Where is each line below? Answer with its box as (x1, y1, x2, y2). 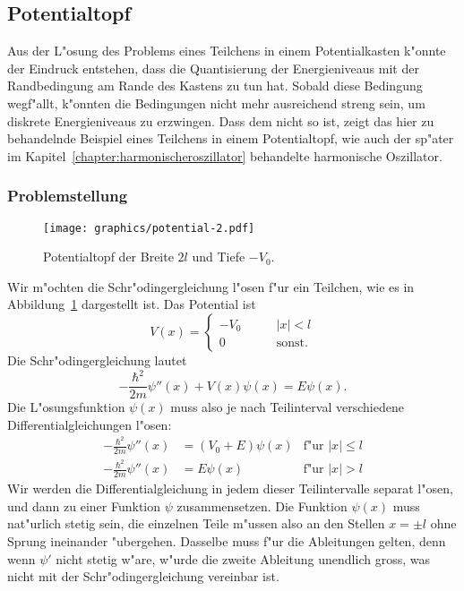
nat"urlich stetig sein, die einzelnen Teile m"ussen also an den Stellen (7, 514, 385, 533)
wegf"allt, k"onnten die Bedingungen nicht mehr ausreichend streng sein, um (7, 93, 425, 112)
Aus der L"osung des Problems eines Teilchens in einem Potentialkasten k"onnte (7, 41, 446, 60)
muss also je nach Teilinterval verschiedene (170, 398, 404, 416)
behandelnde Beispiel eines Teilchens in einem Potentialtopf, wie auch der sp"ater (7, 129, 454, 148)
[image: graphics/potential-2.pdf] (43, 221, 255, 235)
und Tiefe (192, 247, 245, 266)
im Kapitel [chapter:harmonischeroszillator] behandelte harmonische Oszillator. (7, 146, 443, 165)
